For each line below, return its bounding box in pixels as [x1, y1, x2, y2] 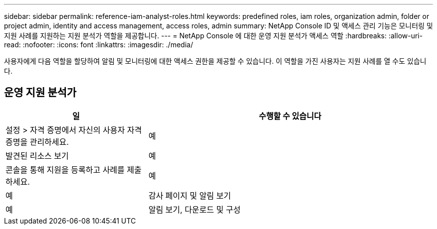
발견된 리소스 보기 [5, 150, 69, 161]
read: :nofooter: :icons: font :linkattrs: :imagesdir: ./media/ [4, 40, 193, 49]
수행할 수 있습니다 [258, 111, 321, 121]
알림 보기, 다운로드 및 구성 [148, 204, 241, 215]
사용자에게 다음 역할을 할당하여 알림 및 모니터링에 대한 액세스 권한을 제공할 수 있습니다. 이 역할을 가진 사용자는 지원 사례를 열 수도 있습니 [4, 57, 427, 65]
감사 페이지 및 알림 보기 [148, 190, 231, 201]
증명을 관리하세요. [5, 136, 69, 147]
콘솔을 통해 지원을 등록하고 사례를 [5, 164, 125, 175]
